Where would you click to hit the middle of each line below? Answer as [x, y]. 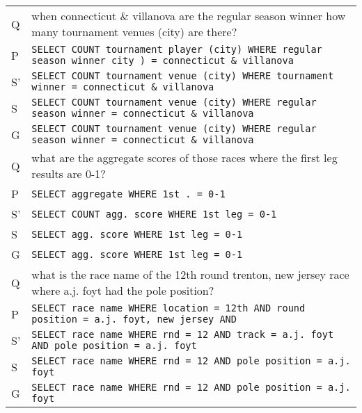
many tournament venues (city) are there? [134, 32]
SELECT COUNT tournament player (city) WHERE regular [177, 49]
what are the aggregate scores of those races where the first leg [184, 157]
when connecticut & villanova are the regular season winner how [189, 16]
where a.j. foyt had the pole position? [123, 290]
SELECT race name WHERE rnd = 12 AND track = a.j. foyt [183, 334]
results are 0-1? [69, 173]
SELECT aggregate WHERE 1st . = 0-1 [128, 194]
